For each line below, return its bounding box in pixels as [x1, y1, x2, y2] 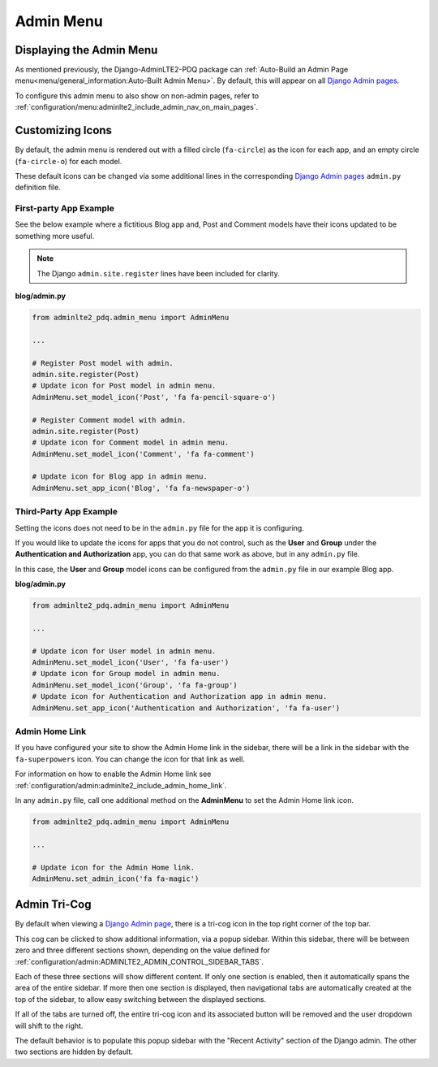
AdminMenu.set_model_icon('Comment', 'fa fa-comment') [32, 449, 255, 458]
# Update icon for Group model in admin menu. [32, 669, 221, 679]
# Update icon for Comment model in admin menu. [32, 438, 230, 447]
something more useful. [15, 231, 95, 241]
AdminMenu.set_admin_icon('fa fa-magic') [32, 874, 200, 883]
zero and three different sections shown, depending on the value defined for [15, 945, 271, 955]
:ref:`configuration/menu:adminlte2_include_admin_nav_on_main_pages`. [15, 102, 259, 112]
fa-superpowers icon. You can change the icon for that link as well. [15, 754, 245, 764]
